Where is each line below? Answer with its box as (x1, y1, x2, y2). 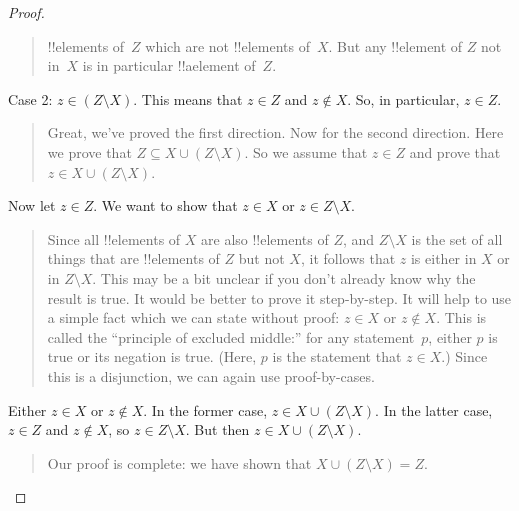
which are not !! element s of (145, 35, 310, 56)
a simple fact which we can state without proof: (47, 307, 340, 328)
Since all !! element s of (47, 228, 181, 249)
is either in (410, 248, 477, 269)
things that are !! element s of (47, 248, 220, 269)
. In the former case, (143, 399, 268, 420)
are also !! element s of (201, 228, 329, 249)
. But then (185, 419, 250, 440)
